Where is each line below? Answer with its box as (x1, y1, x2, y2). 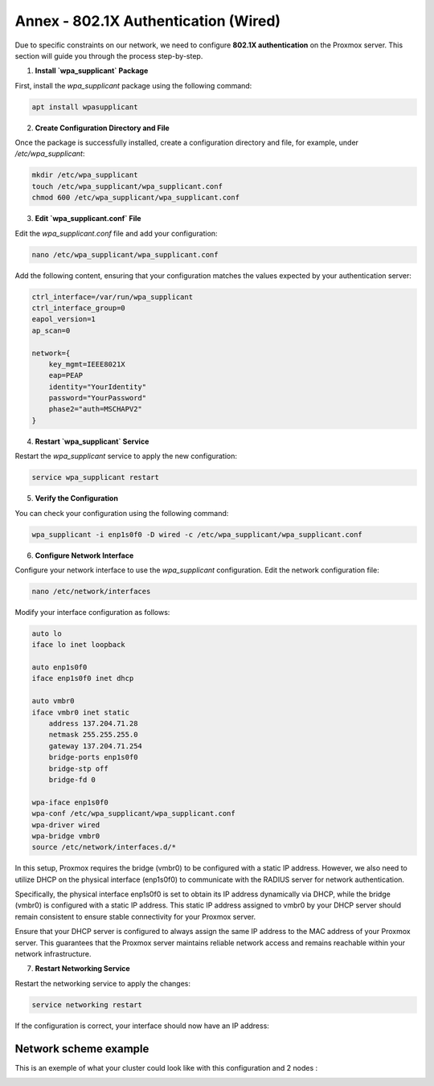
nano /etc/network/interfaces (31, 587, 151, 596)
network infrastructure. (14, 949, 92, 959)
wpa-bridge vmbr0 (31, 831, 100, 840)
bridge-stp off (48, 764, 108, 773)
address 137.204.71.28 (48, 719, 138, 728)
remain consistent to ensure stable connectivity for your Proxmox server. (14, 912, 256, 921)
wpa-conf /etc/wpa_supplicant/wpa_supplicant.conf (31, 809, 236, 818)
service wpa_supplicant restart (31, 473, 160, 482)
